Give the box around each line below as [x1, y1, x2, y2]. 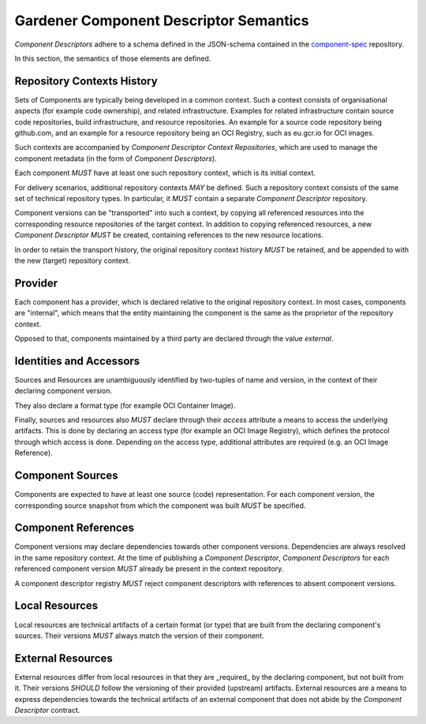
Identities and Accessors [14, 354, 140, 368]
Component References [14, 521, 134, 535]
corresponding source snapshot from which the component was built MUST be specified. [14, 501, 306, 510]
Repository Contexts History [14, 74, 158, 88]
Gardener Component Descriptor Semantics [14, 12, 309, 29]
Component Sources [14, 469, 118, 483]
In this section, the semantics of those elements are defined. [14, 54, 211, 63]
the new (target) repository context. [14, 256, 131, 265]
